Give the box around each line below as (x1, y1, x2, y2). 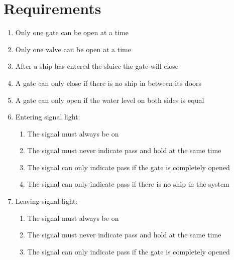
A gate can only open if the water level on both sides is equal (15, 94, 204, 105)
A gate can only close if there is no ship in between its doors (15, 77, 202, 88)
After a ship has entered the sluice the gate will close (15, 61, 179, 71)
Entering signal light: (15, 111, 80, 122)
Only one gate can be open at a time (15, 27, 129, 38)
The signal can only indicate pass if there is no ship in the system (27, 179, 229, 189)
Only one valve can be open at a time (15, 44, 131, 54)
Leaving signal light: (15, 196, 78, 206)
